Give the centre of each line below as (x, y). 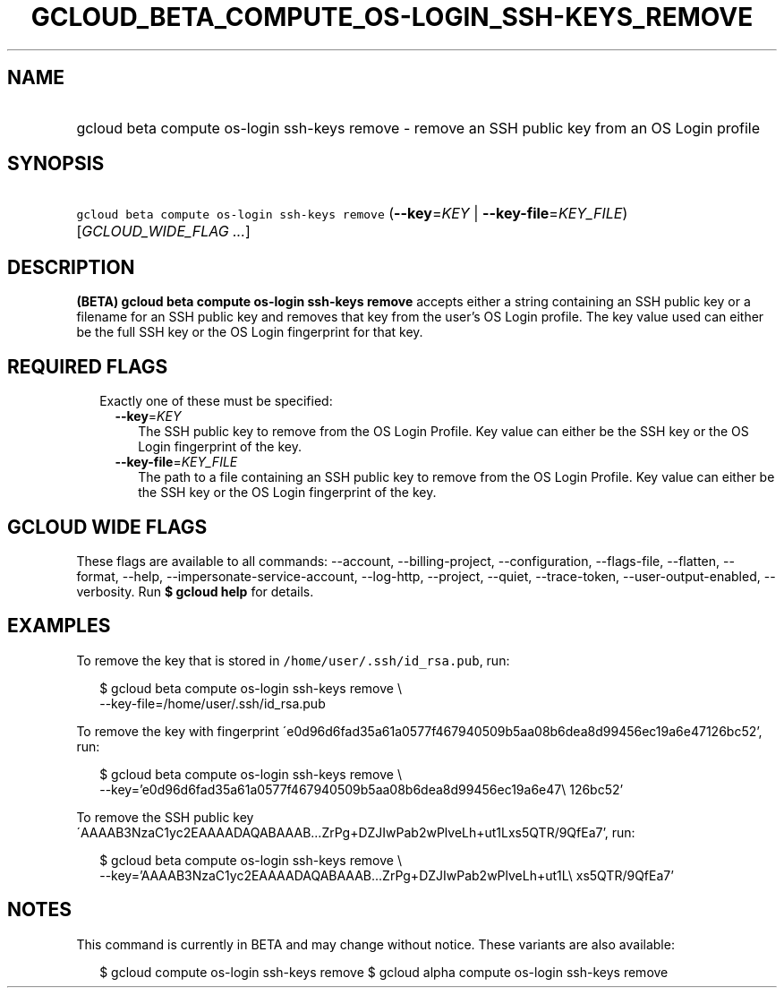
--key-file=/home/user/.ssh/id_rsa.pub (213, 703)
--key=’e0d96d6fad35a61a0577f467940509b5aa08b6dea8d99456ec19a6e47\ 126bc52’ (362, 789)
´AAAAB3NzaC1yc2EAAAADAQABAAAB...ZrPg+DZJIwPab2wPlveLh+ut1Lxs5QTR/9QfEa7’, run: (356, 832)
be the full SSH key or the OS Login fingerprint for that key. (250, 332)
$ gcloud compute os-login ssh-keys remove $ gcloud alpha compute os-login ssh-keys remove (384, 972)
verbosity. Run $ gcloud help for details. (195, 591)
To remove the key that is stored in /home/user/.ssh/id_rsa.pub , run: (293, 660)
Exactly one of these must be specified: (216, 401)
